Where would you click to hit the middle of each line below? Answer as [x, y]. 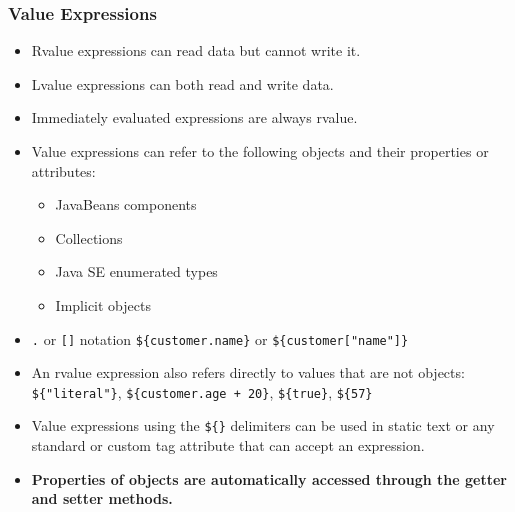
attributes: [63, 170]
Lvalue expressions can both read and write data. [182, 83]
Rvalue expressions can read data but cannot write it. [196, 50]
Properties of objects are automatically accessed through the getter [269, 478]
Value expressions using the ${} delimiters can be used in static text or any [263, 425]
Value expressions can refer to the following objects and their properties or [260, 151]
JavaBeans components [126, 204]
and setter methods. [102, 498]
